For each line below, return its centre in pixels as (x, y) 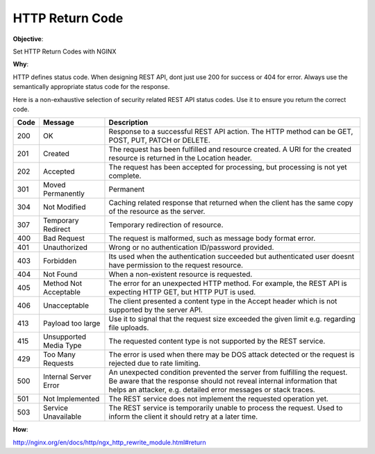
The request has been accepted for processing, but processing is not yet (228, 167)
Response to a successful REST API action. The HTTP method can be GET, (231, 132)
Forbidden (60, 261)
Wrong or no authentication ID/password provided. (191, 248)
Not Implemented (71, 399)
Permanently (64, 194)
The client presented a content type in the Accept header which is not (223, 301)
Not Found (60, 274)
